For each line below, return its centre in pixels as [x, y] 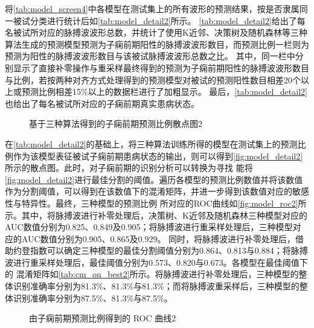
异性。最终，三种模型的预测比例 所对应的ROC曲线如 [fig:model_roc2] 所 [168, 203]
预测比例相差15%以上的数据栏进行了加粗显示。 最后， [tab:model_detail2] [164, 92]
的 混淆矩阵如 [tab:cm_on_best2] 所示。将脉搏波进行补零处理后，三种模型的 [152, 274]
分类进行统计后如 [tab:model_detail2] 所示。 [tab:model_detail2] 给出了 [163, 20]
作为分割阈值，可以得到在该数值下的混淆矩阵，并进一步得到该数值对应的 [149, 191]
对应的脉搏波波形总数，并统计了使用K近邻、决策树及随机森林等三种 [173, 32]
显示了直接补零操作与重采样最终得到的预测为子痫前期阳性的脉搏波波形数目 [161, 67]
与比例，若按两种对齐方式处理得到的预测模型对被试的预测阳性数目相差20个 [153, 79]
